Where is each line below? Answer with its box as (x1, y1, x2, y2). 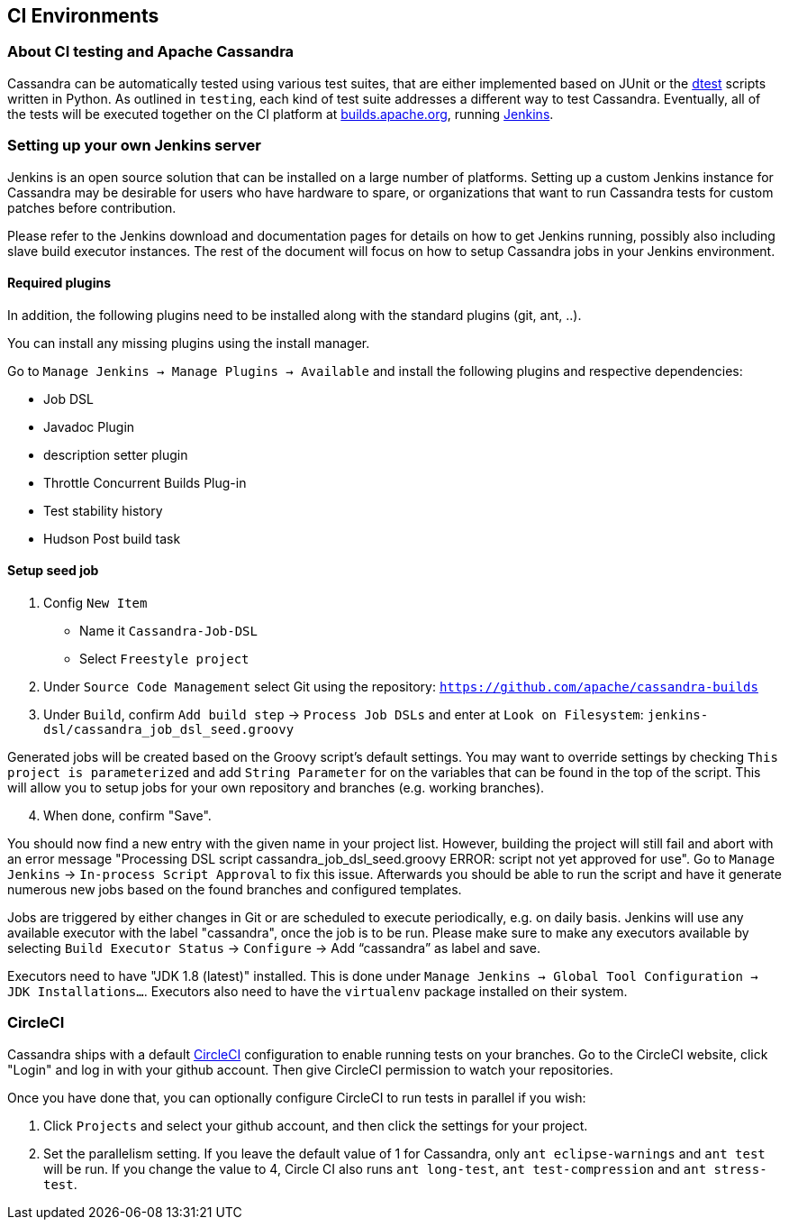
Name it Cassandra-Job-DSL (79, 622, 258, 638)
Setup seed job (7, 563, 99, 579)
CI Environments (7, 5, 159, 27)
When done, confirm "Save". (43, 807, 212, 823)
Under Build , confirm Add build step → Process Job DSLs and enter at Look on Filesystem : (43, 706, 644, 722)
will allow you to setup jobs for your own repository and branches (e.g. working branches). (7, 779, 545, 795)
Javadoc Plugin (43, 418, 135, 435)
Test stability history (43, 502, 163, 518)
